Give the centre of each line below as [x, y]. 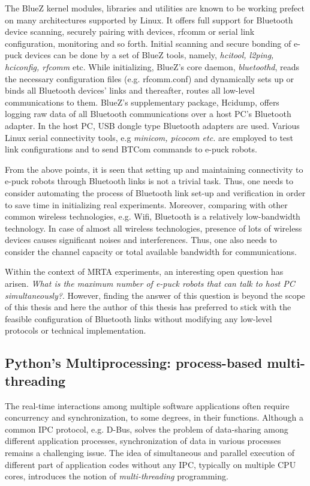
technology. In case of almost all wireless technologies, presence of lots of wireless [154, 228]
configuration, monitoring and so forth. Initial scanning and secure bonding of [148, 43]
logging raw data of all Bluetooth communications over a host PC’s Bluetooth [148, 114]
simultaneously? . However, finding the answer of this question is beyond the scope [155, 295]
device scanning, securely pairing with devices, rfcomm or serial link [130, 31]
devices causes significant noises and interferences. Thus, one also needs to [141, 240]
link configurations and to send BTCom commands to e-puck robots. [131, 149]
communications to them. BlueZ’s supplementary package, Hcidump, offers [142, 102]
